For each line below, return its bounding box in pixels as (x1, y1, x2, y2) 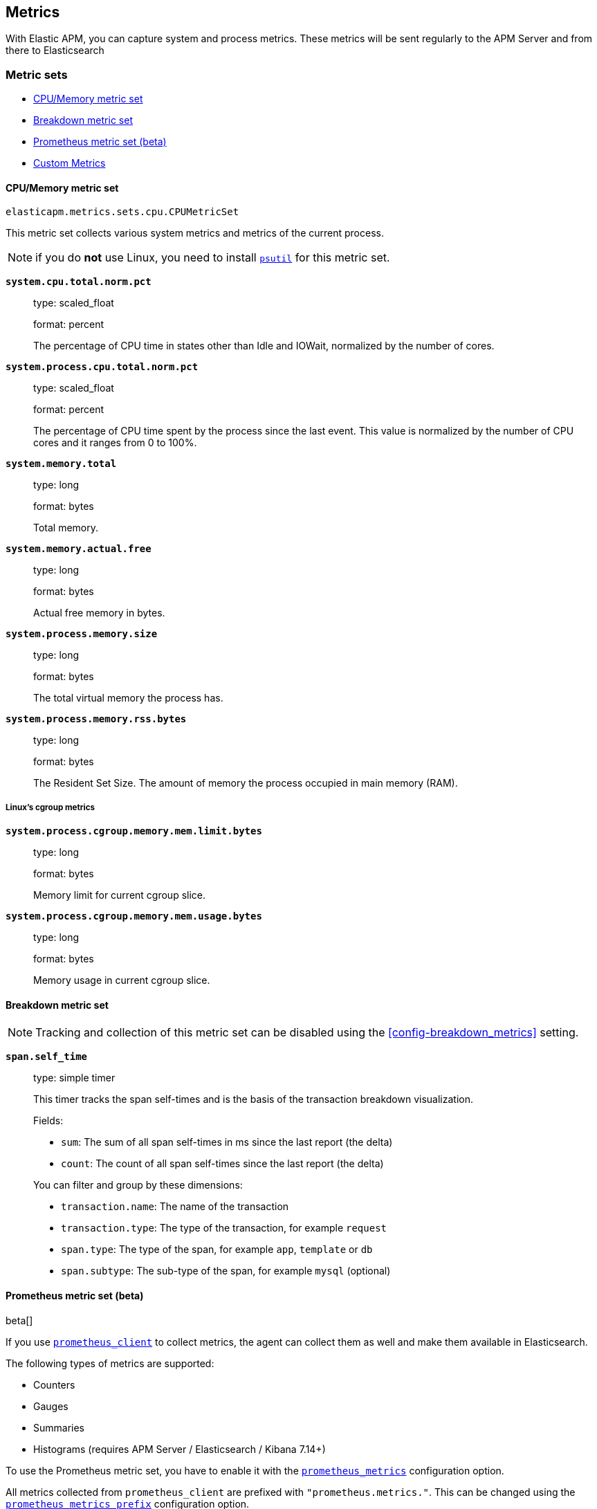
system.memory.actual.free (6, 543, 151, 555)
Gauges (33, 1400, 68, 1412)
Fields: (33, 1115, 64, 1127)
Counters (33, 1378, 75, 1391)
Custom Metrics (33, 157, 106, 170)
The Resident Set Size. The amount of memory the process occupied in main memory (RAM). (33, 777, 458, 789)
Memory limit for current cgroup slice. (33, 889, 206, 902)
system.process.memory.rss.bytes (6, 713, 187, 725)
